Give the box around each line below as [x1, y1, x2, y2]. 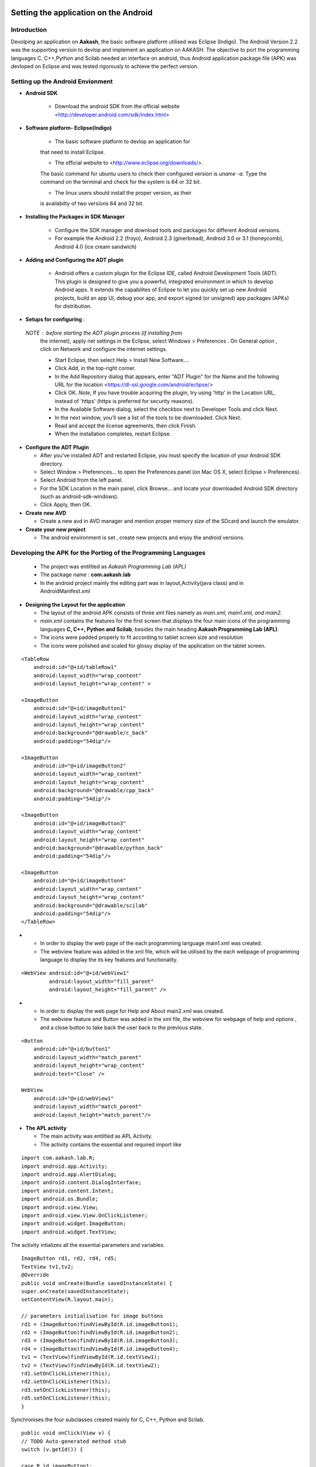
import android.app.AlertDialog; [21, 1171, 117, 1178]
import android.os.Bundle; [21, 1196, 99, 1202]
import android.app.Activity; [21, 1162, 108, 1169]
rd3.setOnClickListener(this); [21, 1387, 111, 1393]
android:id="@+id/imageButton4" [33, 877, 126, 884]
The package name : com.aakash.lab [40, 571, 131, 578]
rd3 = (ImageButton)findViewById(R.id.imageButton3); [21, 1337, 178, 1344]
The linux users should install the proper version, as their [54, 189, 192, 196]
